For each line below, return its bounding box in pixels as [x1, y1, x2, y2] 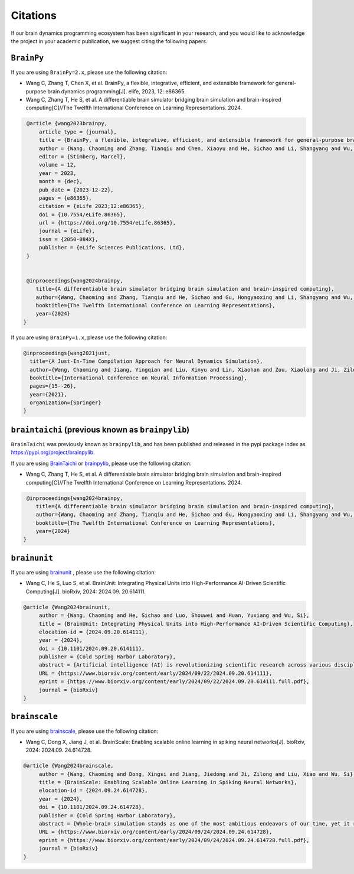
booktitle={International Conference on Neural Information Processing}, [29, 374, 248, 381]
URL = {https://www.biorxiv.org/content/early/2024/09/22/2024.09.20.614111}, [38, 670, 273, 677]
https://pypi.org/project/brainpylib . [11, 449, 95, 456]
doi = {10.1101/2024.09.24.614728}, [38, 804, 145, 811]
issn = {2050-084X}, [38, 236, 99, 242]
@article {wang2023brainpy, [27, 120, 108, 127]
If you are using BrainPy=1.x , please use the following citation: [11, 334, 168, 341]
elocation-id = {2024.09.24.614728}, [38, 787, 148, 794]
